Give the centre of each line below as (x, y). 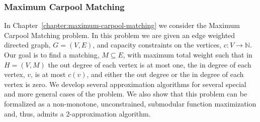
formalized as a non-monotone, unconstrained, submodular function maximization (130, 103)
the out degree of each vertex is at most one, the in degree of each (150, 64)
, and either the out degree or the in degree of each (165, 74)
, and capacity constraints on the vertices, (157, 45)
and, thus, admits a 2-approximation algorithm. (77, 113)
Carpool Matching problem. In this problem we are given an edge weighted (120, 35)
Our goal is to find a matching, (52, 54)
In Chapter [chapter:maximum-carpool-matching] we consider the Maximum (122, 25)
